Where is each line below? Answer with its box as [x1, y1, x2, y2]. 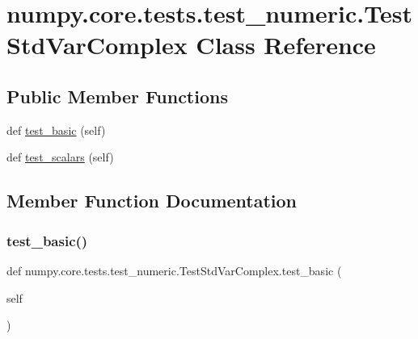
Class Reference [196, 28, 376, 61]
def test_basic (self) [6, 121, 106, 138]
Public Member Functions [6, 83, 228, 108]
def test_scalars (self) [6, 149, 114, 165]
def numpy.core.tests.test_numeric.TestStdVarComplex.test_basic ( [6, 262, 342, 278]
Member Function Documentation [6, 188, 298, 213]
